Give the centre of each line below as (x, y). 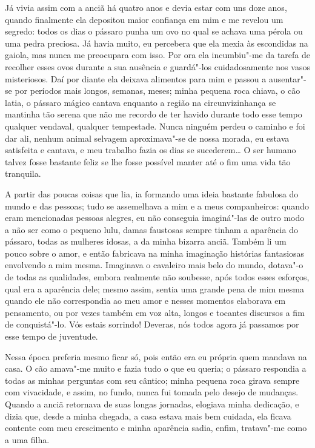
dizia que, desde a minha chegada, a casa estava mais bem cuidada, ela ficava (148, 416)
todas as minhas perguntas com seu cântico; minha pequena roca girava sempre (152, 380)
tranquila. (23, 173)
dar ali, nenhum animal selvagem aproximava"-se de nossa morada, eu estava (147, 138)
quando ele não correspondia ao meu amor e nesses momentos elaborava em (145, 301)
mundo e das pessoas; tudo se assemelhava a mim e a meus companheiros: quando (157, 206)
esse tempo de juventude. (51, 336)
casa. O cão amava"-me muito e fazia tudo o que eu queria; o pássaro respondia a (156, 368)
